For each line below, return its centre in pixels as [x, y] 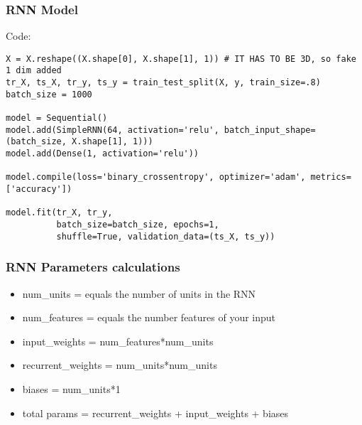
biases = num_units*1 [71, 388]
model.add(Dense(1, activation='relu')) [103, 154]
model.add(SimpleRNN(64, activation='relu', [113, 130]
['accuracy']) [39, 189]
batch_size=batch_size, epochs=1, [138, 225]
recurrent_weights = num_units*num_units [120, 365]
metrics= [331, 177]
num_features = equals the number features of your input [149, 317]
